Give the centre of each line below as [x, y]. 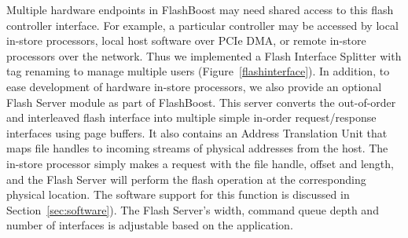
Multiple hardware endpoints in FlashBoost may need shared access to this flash [200, 9]
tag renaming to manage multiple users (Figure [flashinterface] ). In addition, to [198, 71]
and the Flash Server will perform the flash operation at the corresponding [186, 179]
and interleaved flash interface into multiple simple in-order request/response [191, 117]
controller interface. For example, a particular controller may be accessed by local [202, 25]
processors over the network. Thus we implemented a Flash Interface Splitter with [204, 55]
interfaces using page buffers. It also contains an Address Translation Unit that [197, 132]
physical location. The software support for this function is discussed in [178, 194]
